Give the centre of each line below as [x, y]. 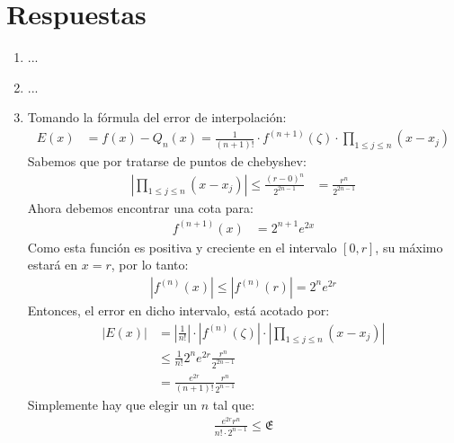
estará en [53, 265]
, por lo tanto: [150, 265]
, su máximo [409, 247]
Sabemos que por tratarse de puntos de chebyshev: [167, 161]
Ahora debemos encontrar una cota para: [140, 207]
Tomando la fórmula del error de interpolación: [157, 117]
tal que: [234, 404]
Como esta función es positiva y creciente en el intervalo [182, 247]
